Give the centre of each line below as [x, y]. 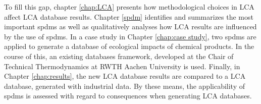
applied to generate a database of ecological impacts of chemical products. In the [129, 46]
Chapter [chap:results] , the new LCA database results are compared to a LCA [125, 76]
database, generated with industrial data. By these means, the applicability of [124, 86]
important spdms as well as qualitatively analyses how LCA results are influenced [130, 27]
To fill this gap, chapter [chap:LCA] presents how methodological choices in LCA [129, 7]
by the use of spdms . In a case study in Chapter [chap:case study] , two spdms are [130, 36]
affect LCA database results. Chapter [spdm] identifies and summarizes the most [129, 16]
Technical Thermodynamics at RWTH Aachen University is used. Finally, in [122, 66]
